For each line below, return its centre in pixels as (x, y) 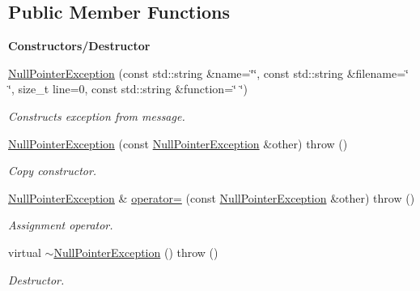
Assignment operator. (61, 225)
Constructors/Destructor (79, 46)
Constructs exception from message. (97, 116)
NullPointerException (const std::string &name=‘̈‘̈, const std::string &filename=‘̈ (208, 73)
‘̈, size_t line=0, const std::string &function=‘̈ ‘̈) (128, 89)
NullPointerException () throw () (136, 252)
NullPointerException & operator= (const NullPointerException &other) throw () (212, 197)
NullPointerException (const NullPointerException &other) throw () (178, 143)
